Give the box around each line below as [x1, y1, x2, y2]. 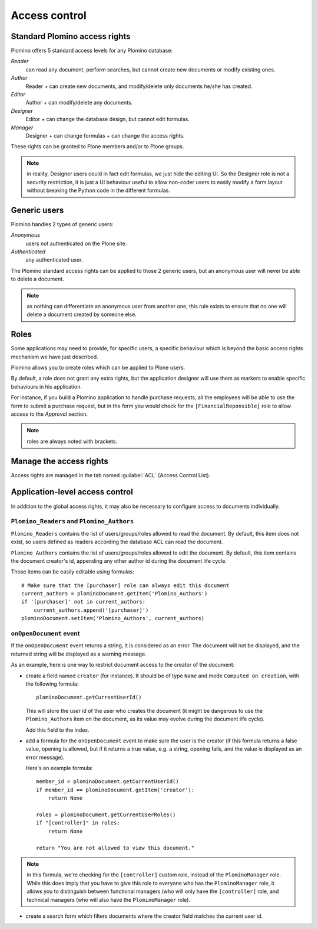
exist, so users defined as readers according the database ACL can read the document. [11, 538, 223, 546]
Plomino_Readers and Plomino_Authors [11, 517, 134, 526]
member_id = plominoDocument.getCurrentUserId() [36, 778, 179, 785]
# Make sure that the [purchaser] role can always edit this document [21, 582, 230, 589]
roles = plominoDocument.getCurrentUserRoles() [36, 811, 176, 818]
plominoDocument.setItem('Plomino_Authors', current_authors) [21, 615, 205, 622]
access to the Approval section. [11, 410, 88, 418]
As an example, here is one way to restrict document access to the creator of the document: [11, 661, 235, 669]
